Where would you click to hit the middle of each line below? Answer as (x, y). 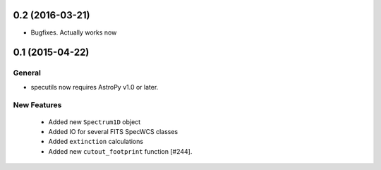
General (27, 73)
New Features (37, 105)
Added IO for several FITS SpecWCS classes (113, 132)
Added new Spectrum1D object (95, 122)
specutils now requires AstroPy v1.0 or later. (95, 87)
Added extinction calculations (96, 142)
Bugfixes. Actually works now (74, 32)
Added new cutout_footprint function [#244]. (120, 151)
